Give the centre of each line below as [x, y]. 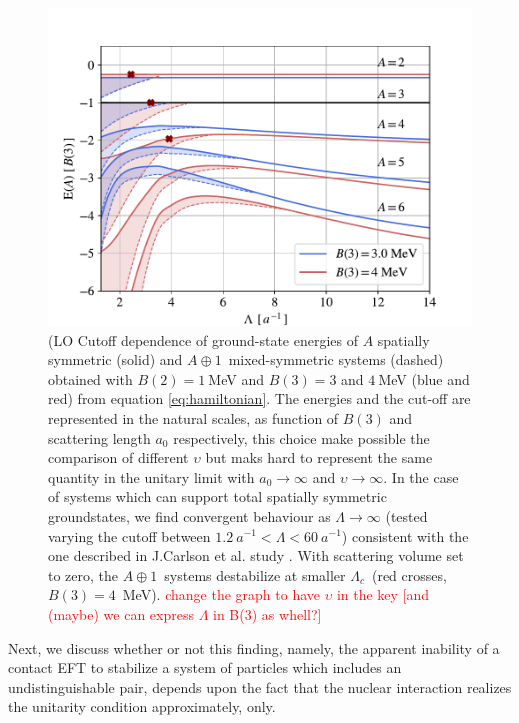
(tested [406, 515]
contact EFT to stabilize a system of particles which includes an [205, 667]
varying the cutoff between [129, 535]
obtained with [90, 378]
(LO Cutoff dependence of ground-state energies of [203, 339]
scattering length [99, 437]
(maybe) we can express [121, 613]
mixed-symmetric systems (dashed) [336, 359]
